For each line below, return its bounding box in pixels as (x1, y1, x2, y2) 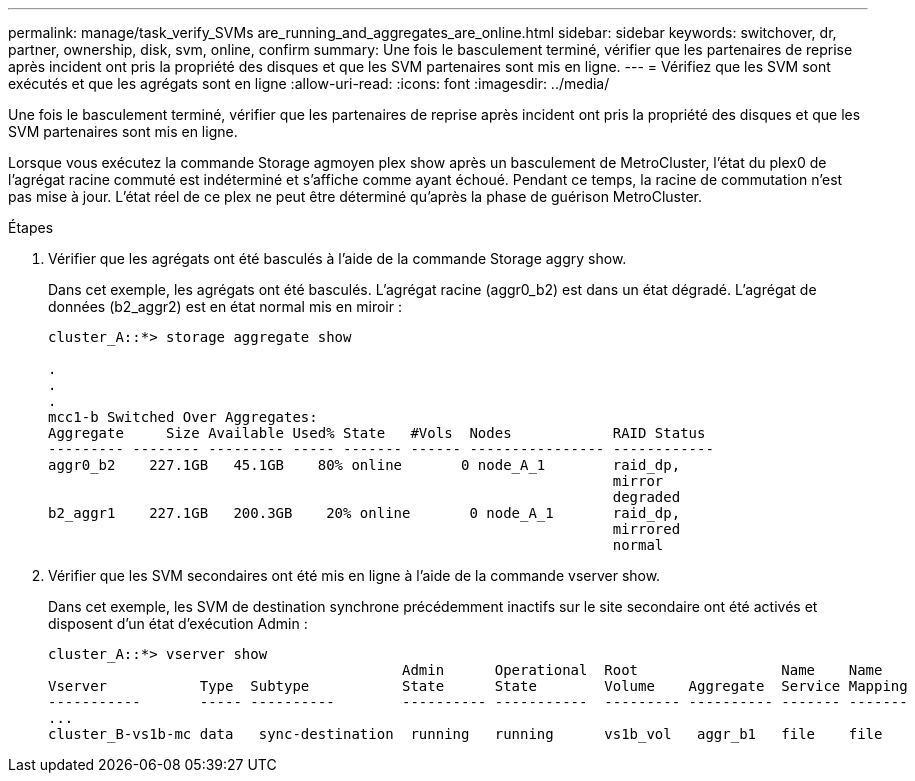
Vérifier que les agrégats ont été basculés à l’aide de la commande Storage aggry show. (48, 250, 627, 267)
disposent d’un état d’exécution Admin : (48, 615, 308, 632)
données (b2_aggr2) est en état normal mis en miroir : (48, 298, 402, 315)
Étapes (8, 219, 54, 236)
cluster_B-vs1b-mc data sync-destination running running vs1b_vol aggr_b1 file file (48, 726, 883, 742)
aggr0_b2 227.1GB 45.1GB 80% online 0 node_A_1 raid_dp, (48, 457, 681, 473)
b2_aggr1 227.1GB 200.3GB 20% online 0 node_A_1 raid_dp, (48, 505, 681, 521)
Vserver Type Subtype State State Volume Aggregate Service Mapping (48, 678, 908, 694)
